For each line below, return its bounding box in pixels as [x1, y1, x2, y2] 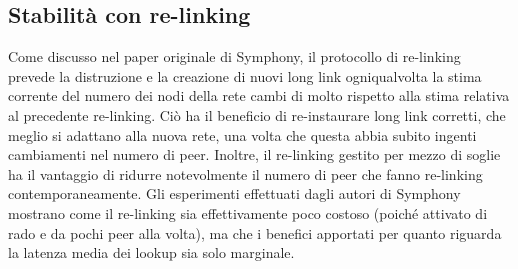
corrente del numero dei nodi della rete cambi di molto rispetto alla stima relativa [8, 85, 510, 106]
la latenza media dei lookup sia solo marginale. [8, 242, 295, 263]
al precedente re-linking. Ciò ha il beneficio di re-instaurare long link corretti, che [8, 104, 506, 125]
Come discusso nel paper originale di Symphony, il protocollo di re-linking [8, 46, 461, 67]
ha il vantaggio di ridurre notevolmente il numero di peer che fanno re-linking [8, 163, 483, 184]
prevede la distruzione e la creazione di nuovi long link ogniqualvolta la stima [8, 65, 482, 86]
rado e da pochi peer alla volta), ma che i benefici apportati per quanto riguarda [8, 222, 502, 243]
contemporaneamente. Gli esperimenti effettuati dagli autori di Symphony [8, 183, 461, 204]
